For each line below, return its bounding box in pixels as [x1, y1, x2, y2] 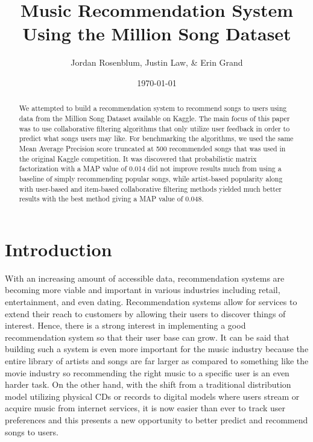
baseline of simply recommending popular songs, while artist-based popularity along [19, 173, 283, 183]
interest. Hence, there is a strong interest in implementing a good [5, 319, 246, 332]
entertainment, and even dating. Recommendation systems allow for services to [5, 295, 297, 308]
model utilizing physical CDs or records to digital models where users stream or [5, 390, 300, 402]
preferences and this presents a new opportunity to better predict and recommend [5, 413, 308, 426]
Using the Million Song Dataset [22, 21, 291, 46]
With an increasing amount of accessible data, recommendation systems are [5, 271, 285, 284]
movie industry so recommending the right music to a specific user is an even [5, 366, 289, 379]
